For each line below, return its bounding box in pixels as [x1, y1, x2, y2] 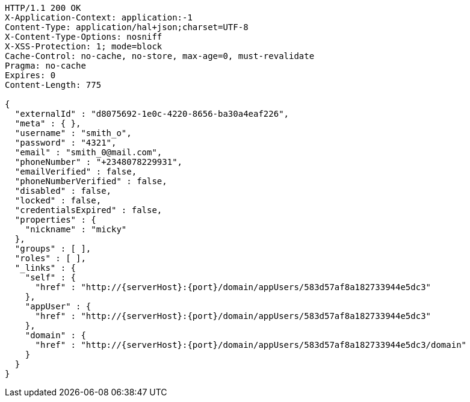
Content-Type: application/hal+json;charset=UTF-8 [5, 22, 249, 32]
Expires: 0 [5, 70, 56, 80]
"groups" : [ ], [14, 244, 91, 253]
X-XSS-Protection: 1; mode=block [5, 42, 162, 51]
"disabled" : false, [14, 186, 112, 196]
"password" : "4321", [14, 138, 117, 147]
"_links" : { [14, 263, 76, 273]
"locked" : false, [14, 196, 102, 205]
